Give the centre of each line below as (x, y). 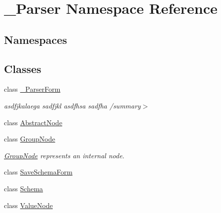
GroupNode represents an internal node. (64, 155)
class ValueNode (28, 205)
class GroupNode (30, 139)
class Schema (24, 188)
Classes (23, 68)
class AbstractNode (33, 122)
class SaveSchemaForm (38, 172)
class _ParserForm (32, 89)
